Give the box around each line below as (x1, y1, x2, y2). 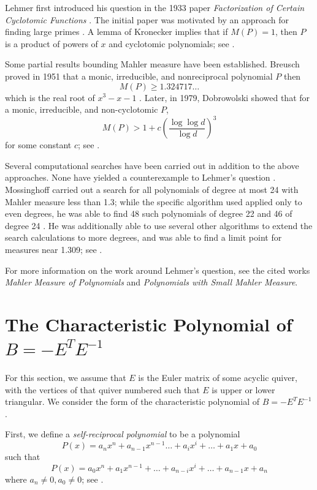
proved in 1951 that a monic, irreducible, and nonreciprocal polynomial (5, 69, 273, 82)
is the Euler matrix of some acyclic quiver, (138, 371, 297, 384)
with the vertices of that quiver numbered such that (5, 383, 200, 396)
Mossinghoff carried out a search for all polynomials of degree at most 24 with (5, 183, 299, 196)
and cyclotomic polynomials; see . (109, 37, 235, 50)
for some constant (5, 138, 72, 151)
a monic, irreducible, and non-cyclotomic (5, 103, 158, 116)
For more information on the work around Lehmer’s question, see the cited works (5, 263, 310, 276)
